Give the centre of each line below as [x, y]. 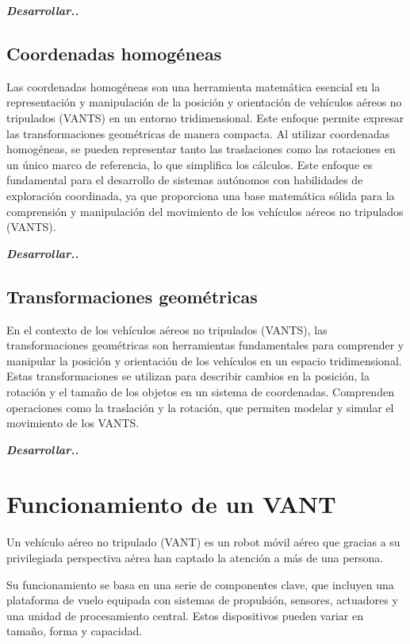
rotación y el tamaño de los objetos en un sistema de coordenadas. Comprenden [200, 391]
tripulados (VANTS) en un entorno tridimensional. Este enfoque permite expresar [205, 117]
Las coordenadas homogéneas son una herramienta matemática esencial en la [194, 86]
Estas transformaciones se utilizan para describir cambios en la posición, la [188, 376]
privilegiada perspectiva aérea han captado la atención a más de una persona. [195, 557]
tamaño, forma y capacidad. [75, 631]
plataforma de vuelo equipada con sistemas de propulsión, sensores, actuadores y [202, 600]
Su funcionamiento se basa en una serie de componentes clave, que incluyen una [200, 584]
